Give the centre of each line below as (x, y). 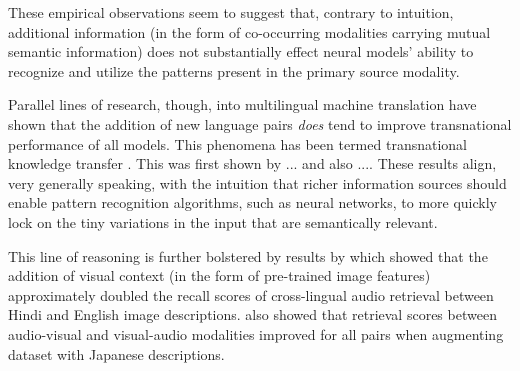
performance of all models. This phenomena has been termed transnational (237, 143)
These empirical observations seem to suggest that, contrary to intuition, (231, 12)
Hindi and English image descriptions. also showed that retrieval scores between (252, 314)
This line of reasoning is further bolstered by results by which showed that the (248, 255)
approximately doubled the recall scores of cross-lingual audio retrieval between (251, 294)
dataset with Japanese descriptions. (116, 353)
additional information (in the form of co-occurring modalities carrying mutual (249, 31)
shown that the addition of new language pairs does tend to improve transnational (260, 123)
